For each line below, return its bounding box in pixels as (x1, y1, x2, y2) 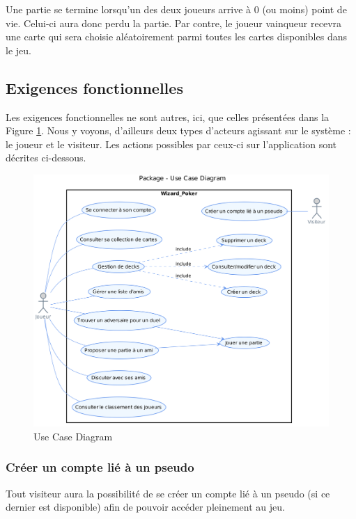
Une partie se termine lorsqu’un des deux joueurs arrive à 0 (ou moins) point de (6, 2, 347, 16)
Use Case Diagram (33, 429, 113, 443)
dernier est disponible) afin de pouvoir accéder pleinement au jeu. (6, 500, 285, 514)
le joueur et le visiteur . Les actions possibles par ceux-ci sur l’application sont (6, 136, 337, 151)
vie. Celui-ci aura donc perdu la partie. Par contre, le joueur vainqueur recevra (6, 15, 342, 30)
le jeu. (6, 42, 31, 57)
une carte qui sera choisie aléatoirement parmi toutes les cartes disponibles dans (6, 29, 347, 44)
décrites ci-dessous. (6, 150, 86, 165)
